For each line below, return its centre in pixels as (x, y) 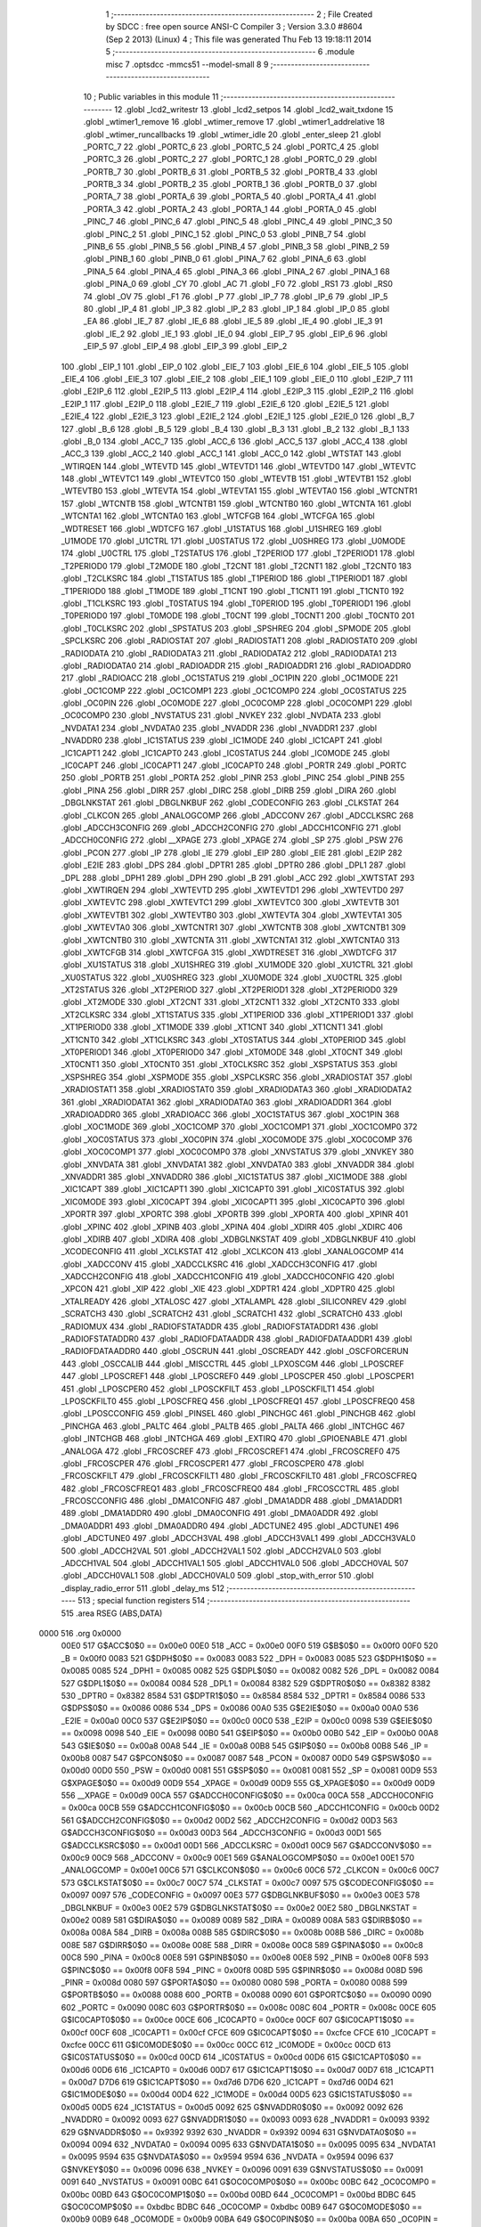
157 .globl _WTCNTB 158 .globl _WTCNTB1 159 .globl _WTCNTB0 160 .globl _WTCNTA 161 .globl (236, 503)
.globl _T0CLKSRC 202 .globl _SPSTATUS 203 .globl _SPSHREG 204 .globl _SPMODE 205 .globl (236, 628)
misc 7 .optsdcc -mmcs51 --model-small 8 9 (187, 64)
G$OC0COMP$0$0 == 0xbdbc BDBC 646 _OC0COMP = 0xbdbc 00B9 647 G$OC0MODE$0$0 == (242, 2207)
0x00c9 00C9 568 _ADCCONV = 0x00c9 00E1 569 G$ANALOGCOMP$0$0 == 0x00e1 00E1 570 (238, 1858)
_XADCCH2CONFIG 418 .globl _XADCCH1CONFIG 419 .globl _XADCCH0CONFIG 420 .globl (228, 1277)
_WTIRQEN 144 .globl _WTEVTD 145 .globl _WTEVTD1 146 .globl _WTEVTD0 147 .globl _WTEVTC (239, 466)
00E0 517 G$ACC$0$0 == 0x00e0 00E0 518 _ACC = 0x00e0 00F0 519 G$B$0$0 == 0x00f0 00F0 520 (249, 1646)
